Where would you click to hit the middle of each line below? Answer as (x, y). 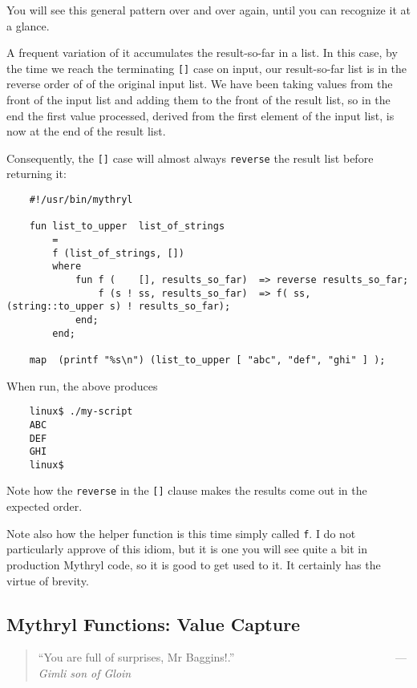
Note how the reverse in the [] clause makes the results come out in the (187, 490)
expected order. (45, 506)
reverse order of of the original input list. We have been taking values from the (200, 84)
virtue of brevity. (48, 580)
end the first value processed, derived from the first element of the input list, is (200, 115)
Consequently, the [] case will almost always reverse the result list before (190, 158)
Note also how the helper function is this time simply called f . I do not (181, 533)
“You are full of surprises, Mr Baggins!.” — (222, 657)
